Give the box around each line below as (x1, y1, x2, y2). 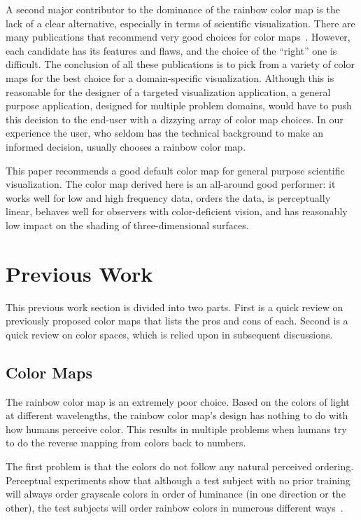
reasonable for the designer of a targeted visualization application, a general (6, 84, 331, 99)
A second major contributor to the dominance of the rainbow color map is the (6, 2, 340, 16)
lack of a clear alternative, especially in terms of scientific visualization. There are (6, 15, 355, 30)
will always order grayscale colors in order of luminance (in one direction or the (6, 486, 346, 501)
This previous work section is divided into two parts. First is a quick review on (6, 299, 344, 314)
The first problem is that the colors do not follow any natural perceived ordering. (6, 458, 354, 473)
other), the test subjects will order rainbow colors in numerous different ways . (6, 500, 344, 514)
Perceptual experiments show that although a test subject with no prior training (6, 472, 351, 487)
